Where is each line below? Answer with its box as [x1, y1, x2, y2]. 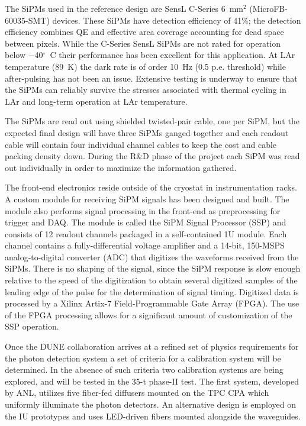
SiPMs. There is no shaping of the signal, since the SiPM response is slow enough [5, 262, 301, 275]
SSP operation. [5, 320, 59, 333]
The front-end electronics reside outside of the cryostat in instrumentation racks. [5, 181, 297, 193]
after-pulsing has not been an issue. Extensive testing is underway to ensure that [5, 72, 298, 84]
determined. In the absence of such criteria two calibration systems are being [5, 363, 284, 376]
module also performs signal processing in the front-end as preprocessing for [5, 204, 281, 217]
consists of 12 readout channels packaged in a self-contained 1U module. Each [5, 227, 287, 240]
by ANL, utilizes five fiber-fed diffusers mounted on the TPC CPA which [5, 386, 269, 399]
